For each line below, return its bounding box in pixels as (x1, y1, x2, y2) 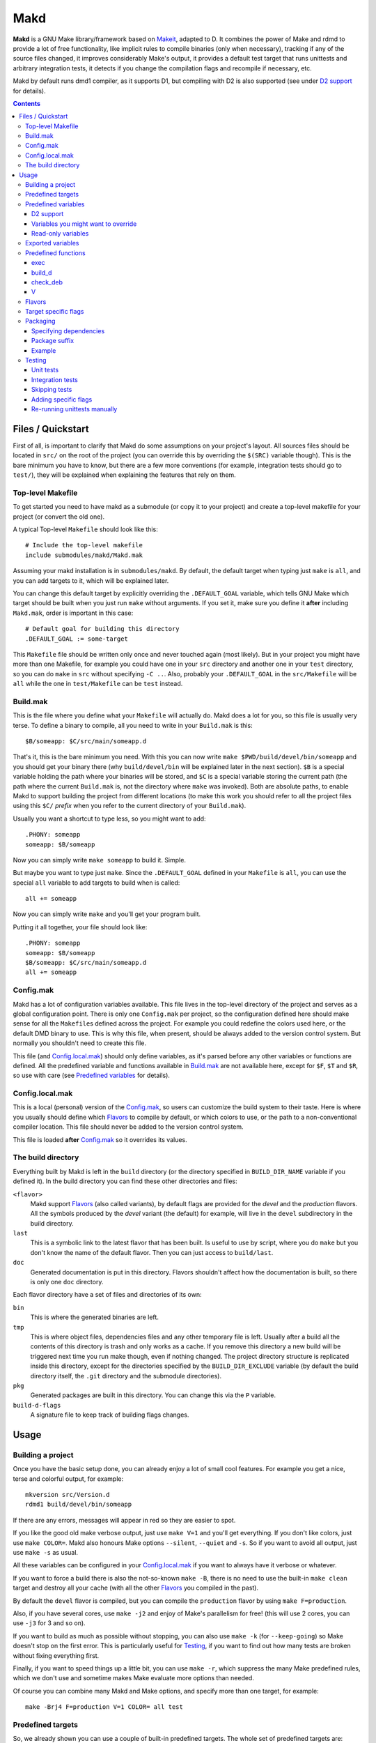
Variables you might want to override (31, 220, 137, 228)
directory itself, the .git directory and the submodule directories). (30, 1371, 222, 1380)
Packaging (25, 317, 56, 326)
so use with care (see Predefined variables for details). (13, 1071, 171, 1080)
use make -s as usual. (13, 1548, 79, 1557)
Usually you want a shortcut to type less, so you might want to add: (13, 814, 206, 823)
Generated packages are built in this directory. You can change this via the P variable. (30, 1391, 276, 1399)
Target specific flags (25, 307, 84, 316)
